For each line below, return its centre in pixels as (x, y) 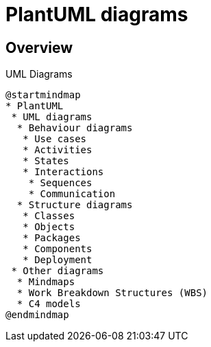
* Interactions (63, 172)
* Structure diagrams (75, 205)
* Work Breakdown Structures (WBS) (112, 293)
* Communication (72, 194)
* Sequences (60, 183)
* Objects (49, 227)
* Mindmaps (46, 282)
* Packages (52, 238)
